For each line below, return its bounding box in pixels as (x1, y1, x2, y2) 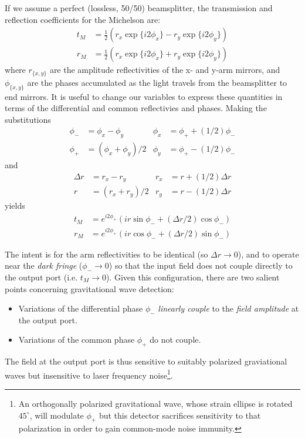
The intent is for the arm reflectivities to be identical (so (5, 248, 208, 260)
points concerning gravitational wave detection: (5, 282, 174, 295)
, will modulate (29, 409, 84, 421)
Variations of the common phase (18, 333, 135, 346)
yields (5, 199, 25, 212)
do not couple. (150, 333, 201, 346)
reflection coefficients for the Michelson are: (5, 13, 161, 25)
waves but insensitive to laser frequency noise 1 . (5, 367, 173, 381)
